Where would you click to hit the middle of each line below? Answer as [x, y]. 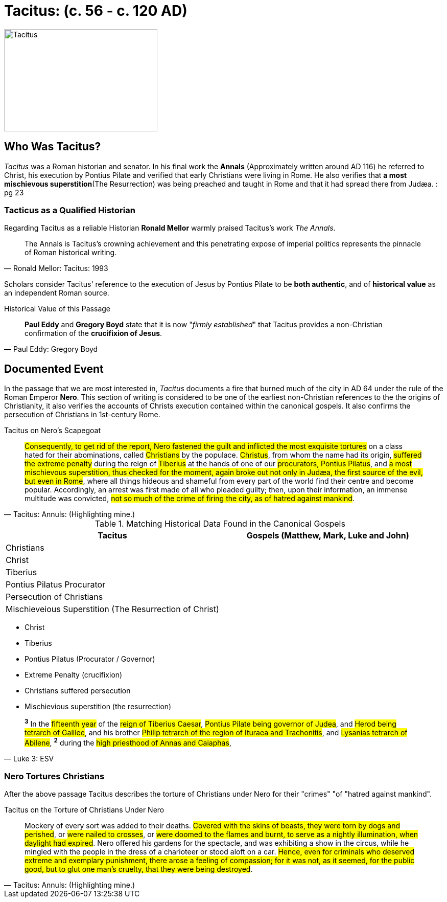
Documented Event [54, 369]
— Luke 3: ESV [29, 758]
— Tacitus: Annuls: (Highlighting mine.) [70, 514]
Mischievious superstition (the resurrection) [98, 707]
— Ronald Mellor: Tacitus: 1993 [56, 268]
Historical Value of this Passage [57, 309]
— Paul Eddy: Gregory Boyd [51, 349]
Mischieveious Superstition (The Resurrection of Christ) [112, 609]
